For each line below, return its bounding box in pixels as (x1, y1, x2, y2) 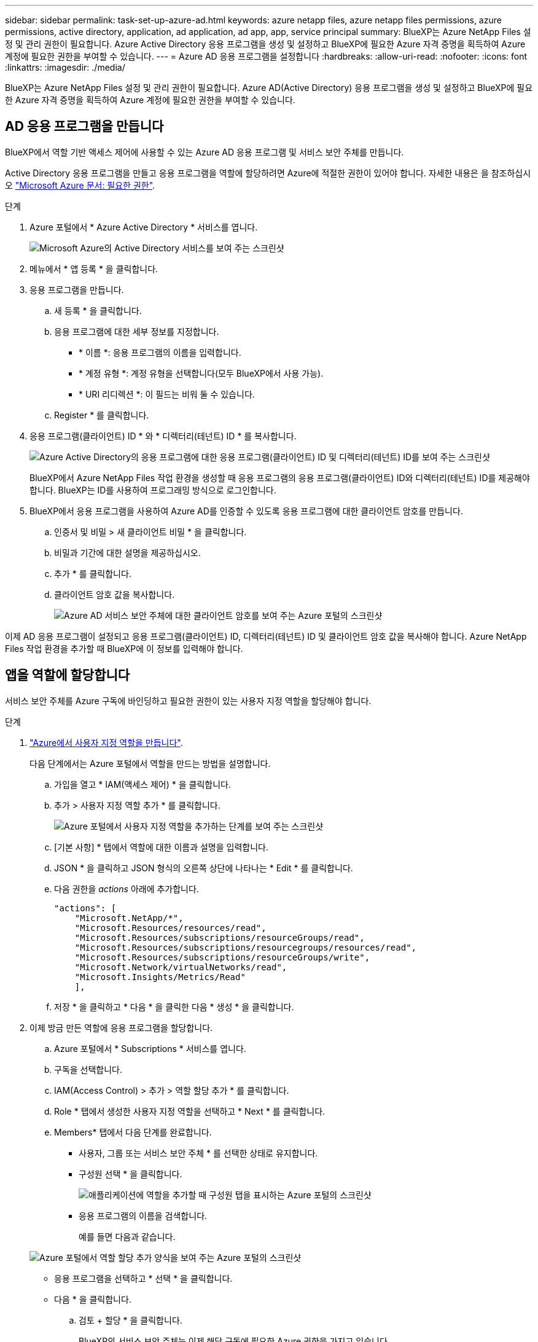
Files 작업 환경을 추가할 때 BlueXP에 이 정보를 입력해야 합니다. (5, 643, 243, 654)
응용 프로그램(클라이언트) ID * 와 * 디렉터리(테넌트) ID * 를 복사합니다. (29, 430, 297, 441)
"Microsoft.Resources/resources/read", (74, 922, 267, 933)
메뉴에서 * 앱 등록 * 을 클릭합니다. (29, 263, 158, 274)
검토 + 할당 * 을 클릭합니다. (79, 1314, 182, 1325)
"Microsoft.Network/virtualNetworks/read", (74, 962, 287, 972)
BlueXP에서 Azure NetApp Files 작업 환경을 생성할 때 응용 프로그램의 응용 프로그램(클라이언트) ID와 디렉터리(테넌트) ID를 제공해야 (29, 472, 530, 483)
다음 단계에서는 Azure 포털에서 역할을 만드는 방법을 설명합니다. (29, 758, 271, 769)
